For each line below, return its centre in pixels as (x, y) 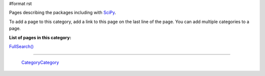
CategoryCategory (40, 63)
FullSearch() (21, 46)
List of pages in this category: (40, 37)
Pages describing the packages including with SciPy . (63, 13)
